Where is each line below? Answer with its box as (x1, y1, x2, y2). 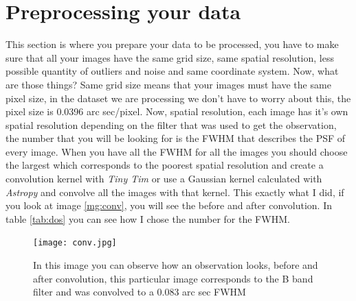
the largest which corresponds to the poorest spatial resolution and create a (5, 158, 324, 172)
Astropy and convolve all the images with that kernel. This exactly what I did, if (5, 184, 344, 199)
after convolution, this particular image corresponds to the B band (33, 271, 313, 285)
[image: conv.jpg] (33, 238, 117, 248)
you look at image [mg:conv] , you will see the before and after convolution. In (5, 198, 333, 213)
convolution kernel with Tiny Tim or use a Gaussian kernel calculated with (5, 171, 322, 186)
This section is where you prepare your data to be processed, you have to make (5, 37, 339, 51)
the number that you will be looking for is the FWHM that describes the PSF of (5, 131, 346, 145)
